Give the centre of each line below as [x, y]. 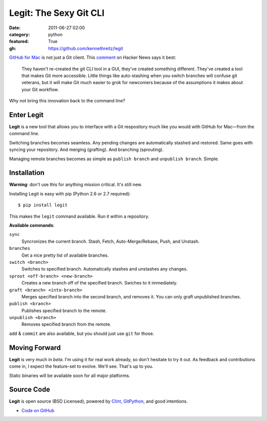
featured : [19, 42]
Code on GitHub [38, 410]
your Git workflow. [40, 90]
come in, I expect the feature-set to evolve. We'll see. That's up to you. [81, 367]
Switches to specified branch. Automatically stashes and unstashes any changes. [105, 269]
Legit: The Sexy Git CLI [57, 13]
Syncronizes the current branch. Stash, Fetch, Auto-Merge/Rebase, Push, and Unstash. [111, 241]
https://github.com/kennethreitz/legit [86, 48]
